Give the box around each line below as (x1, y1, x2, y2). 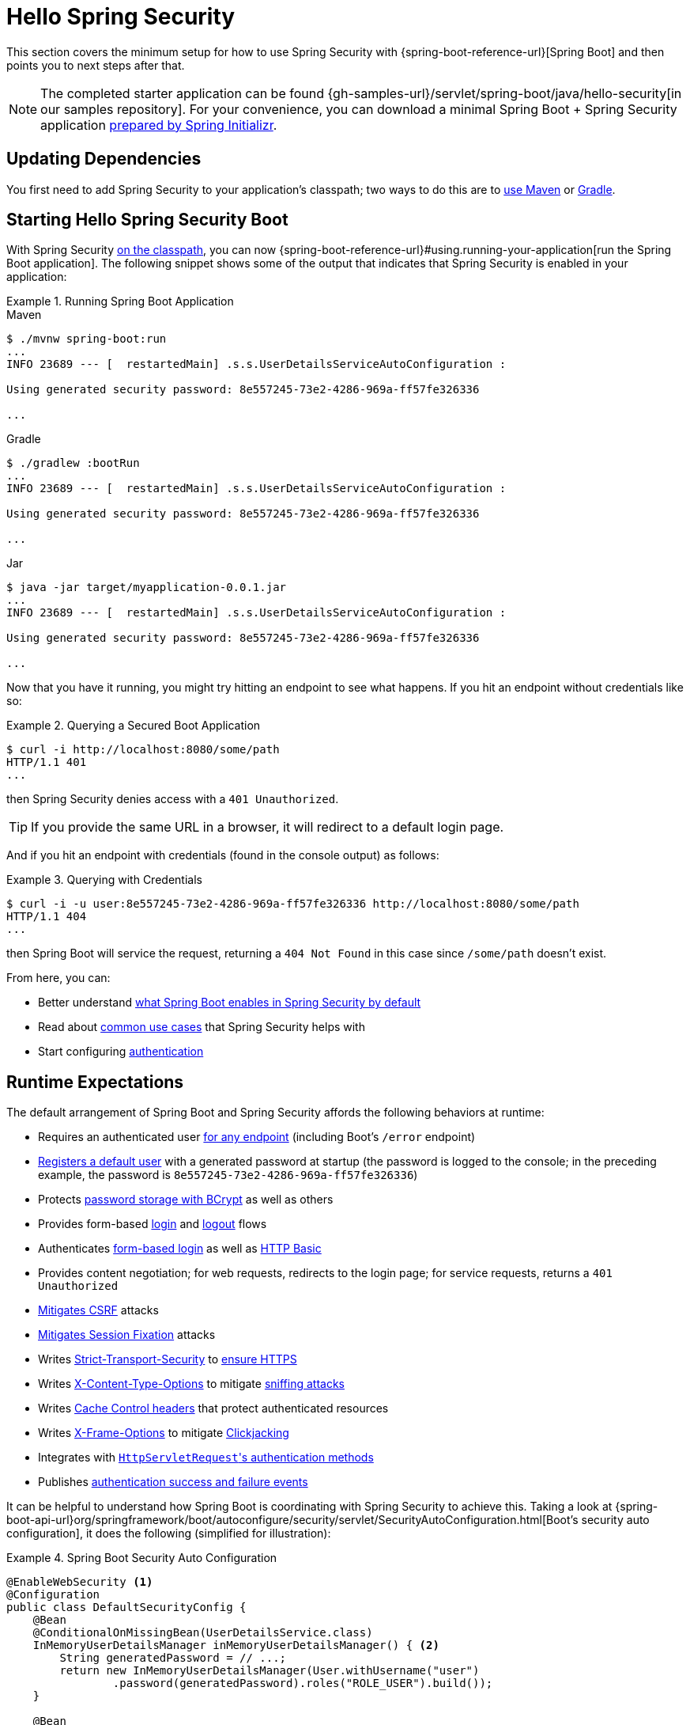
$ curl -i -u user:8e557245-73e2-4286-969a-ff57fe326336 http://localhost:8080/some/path (6, 897, 579, 911)
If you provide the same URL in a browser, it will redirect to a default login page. (31, 819, 504, 836)
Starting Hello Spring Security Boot (6, 210, 288, 230)
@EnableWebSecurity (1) (6, 1575, 153, 1589)
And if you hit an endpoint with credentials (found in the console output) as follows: (6, 848, 439, 862)
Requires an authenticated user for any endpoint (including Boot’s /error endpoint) (38, 1130, 476, 1144)
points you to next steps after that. (6, 58, 185, 72)
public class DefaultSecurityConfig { (6, 1601, 247, 1614)
